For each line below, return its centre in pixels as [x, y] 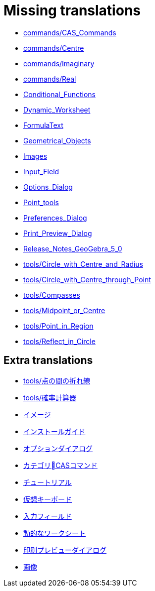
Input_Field [41, 171]
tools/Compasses [52, 295]
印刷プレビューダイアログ [65, 550]
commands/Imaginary [59, 63]
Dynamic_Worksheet [57, 110]
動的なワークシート [54, 533]
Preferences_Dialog [55, 218]
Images [35, 156]
